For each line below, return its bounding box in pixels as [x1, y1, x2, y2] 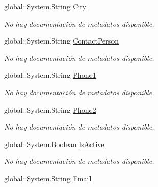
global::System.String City [4, 1, 86, 11]
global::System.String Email [4, 173, 92, 183]
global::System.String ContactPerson [4, 35, 119, 46]
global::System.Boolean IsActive [4, 138, 104, 149]
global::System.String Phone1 [4, 70, 96, 80]
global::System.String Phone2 [4, 104, 96, 115]
